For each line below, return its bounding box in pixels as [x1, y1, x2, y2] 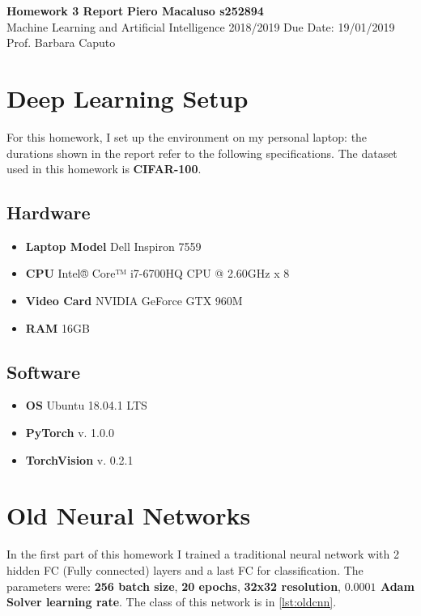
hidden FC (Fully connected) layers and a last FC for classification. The [6, 561, 364, 578]
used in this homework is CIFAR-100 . [6, 160, 202, 177]
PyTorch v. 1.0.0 [25, 424, 114, 441]
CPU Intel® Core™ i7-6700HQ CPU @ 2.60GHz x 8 [25, 265, 290, 282]
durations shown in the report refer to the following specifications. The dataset [6, 144, 398, 161]
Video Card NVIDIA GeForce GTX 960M [25, 292, 243, 309]
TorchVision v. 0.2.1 [25, 451, 134, 468]
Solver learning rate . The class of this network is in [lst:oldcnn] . [6, 593, 337, 610]
